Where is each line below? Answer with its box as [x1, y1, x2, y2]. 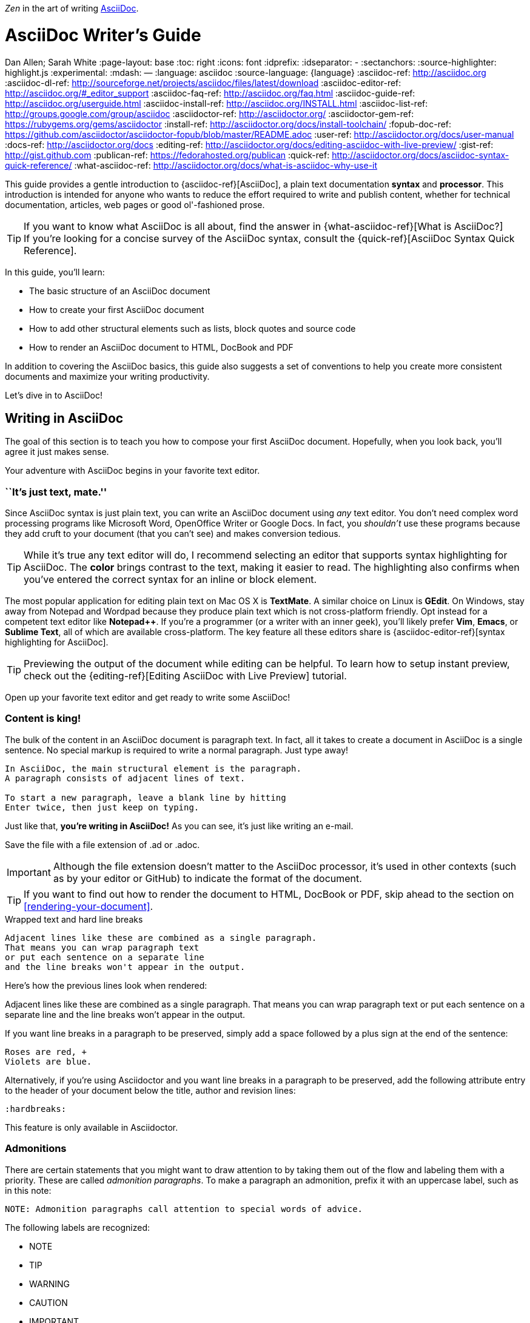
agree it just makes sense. [5, 446, 109, 457]
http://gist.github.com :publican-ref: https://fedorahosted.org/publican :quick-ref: [5, 149, 330, 160]
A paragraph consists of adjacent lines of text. [5, 773, 246, 783]
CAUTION [29, 1297, 68, 1308]
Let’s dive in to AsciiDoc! [5, 389, 102, 400]
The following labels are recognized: [5, 1222, 150, 1233]
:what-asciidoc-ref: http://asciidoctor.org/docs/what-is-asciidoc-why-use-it [74, 160, 378, 170]
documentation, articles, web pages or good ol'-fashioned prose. [5, 199, 265, 210]
